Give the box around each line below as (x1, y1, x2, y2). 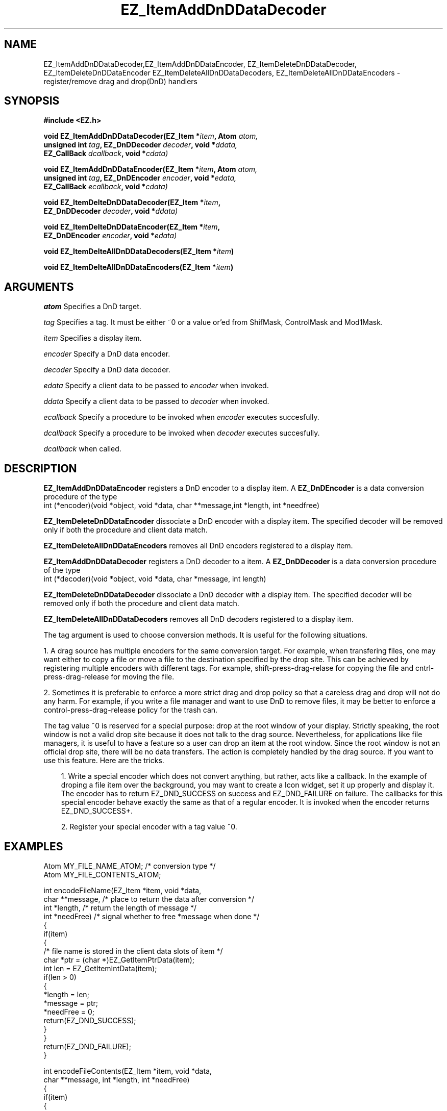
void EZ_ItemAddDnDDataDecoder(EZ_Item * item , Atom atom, (43, 132, 258, 141)
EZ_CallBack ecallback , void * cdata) (43, 182, 168, 191)
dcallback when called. (43, 444, 121, 453)
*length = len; (43, 990, 89, 999)
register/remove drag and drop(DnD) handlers (43, 77, 197, 86)
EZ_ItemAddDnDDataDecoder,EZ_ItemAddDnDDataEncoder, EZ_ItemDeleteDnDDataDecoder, (43, 59, 357, 68)
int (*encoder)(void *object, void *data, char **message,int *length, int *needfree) (43, 501, 320, 510)
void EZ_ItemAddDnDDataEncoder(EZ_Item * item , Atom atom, (43, 165, 258, 174)
